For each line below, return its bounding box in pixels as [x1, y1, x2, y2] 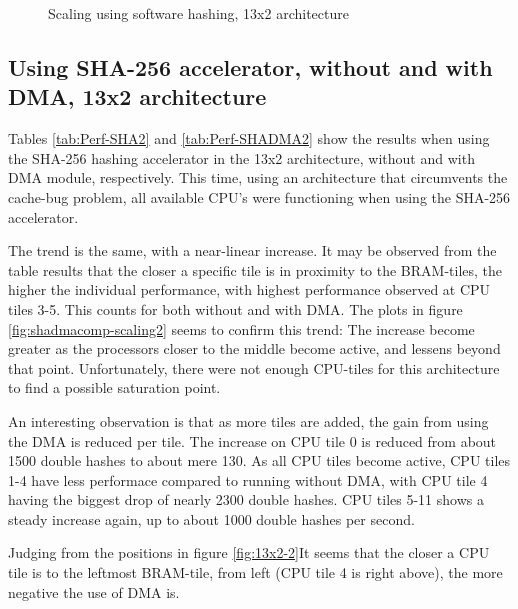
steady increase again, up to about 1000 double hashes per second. [8, 508, 415, 529]
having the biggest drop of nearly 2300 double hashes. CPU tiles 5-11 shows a [8, 489, 484, 510]
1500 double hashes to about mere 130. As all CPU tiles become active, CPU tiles [8, 450, 511, 471]
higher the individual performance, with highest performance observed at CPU [8, 279, 491, 300]
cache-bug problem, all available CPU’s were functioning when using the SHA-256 [8, 186, 511, 207]
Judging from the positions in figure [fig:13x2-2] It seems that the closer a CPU [8, 542, 490, 563]
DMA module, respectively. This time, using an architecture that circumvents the [8, 167, 508, 188]
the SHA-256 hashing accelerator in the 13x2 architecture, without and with [8, 147, 475, 168]
